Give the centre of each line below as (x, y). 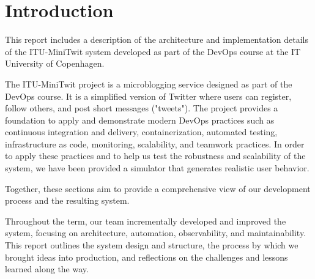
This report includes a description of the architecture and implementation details (157, 39)
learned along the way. (47, 269)
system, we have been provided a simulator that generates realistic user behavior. (157, 168)
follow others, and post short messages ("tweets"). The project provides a (142, 108)
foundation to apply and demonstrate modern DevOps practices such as (140, 120)
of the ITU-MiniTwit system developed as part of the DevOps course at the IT (153, 51)
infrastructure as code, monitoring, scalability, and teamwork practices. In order (155, 143)
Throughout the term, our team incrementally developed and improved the (146, 221)
